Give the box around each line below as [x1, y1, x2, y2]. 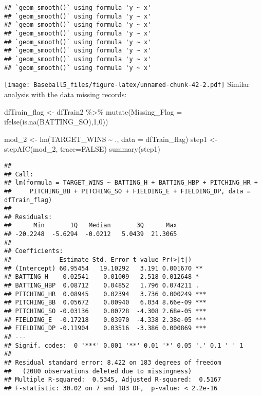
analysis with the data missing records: [4, 88, 127, 99]
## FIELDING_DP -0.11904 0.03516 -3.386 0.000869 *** [4, 325, 207, 332]
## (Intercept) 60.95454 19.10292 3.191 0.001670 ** [4, 264, 203, 272]
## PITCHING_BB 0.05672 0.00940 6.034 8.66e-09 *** [4, 299, 207, 307]
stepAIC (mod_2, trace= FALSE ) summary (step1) [4, 143, 160, 154]
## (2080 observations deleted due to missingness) [4, 367, 192, 375]
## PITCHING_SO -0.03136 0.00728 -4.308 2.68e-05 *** [4, 308, 207, 315]
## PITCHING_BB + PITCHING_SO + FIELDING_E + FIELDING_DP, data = [4, 187, 251, 195]
